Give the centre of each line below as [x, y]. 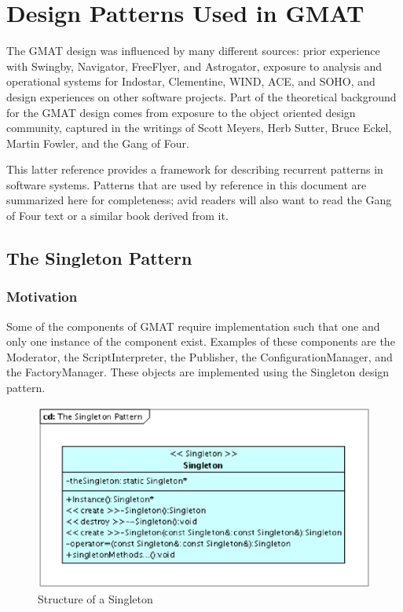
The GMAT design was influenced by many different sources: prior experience [193, 51]
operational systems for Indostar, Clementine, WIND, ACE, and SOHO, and [191, 81]
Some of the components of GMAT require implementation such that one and [193, 326]
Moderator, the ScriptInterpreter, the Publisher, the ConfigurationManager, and [200, 356]
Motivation [42, 297]
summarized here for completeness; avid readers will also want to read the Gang [199, 200]
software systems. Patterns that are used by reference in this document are [187, 184]
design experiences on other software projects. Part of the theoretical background [201, 96]
